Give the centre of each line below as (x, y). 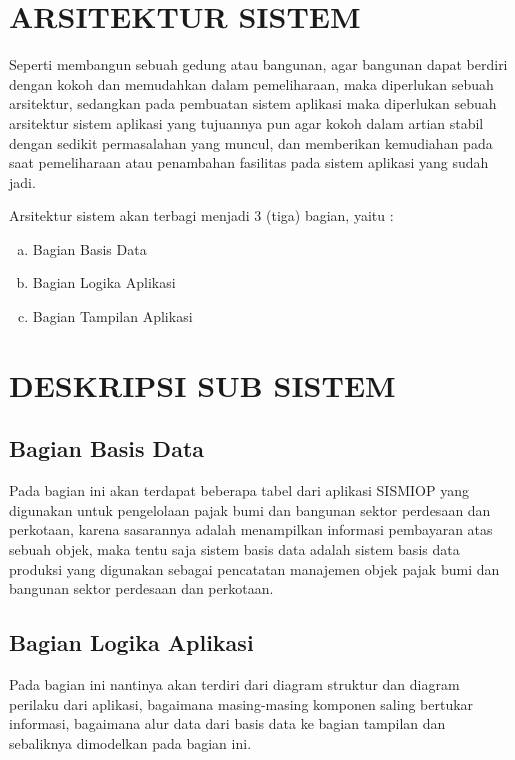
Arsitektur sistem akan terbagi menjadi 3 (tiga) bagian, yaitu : (201, 215)
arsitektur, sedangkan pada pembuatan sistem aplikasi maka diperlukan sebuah (253, 103)
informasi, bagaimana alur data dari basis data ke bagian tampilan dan (227, 723)
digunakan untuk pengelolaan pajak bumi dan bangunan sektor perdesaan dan (250, 509)
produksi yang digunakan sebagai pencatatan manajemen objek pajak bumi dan (254, 568)
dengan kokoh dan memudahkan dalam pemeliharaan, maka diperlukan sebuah (251, 83)
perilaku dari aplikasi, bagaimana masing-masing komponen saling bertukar (241, 703)
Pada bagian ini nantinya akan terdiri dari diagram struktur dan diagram (234, 684)
